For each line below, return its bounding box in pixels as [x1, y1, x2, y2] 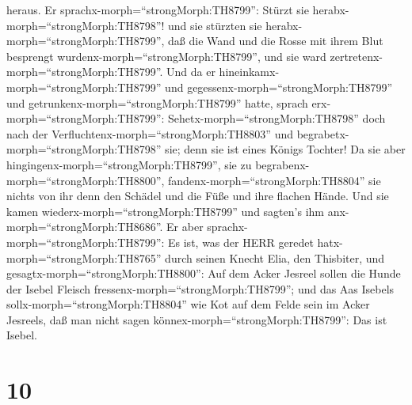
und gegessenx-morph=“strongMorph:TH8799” [165, 78, 393, 95]
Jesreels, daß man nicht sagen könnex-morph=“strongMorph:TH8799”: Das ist [6, 311, 387, 327]
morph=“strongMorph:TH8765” [6, 249, 162, 266]
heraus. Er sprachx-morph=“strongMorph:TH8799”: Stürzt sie [6, 2, 309, 17]
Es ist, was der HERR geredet [168, 233, 314, 250]
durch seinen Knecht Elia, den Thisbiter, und [165, 249, 385, 266]
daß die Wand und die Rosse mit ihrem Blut [168, 32, 383, 49]
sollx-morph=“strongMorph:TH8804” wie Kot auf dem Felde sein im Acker [6, 296, 370, 312]
